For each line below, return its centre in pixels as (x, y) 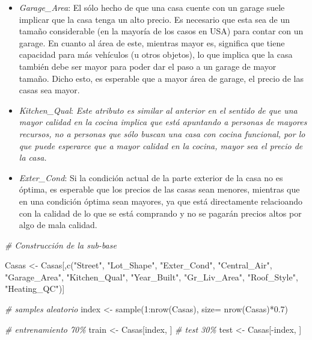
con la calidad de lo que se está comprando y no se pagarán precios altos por (160, 213)
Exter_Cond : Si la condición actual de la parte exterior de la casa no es (151, 177)
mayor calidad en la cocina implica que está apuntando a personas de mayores (163, 122)
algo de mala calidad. (58, 225)
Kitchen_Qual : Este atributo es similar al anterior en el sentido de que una (158, 110)
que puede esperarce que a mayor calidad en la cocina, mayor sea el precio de (161, 145)
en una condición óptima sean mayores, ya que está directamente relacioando (161, 201)
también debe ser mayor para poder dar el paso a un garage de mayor (148, 66)
